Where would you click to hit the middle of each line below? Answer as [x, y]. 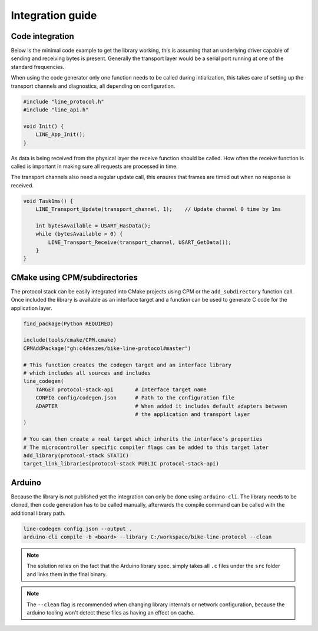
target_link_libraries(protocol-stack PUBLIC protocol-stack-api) [121, 464]
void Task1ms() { [48, 201]
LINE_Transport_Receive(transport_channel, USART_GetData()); [140, 242]
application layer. [32, 308]
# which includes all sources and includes [87, 373]
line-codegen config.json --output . [78, 528]
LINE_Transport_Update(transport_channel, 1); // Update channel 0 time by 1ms [158, 209]
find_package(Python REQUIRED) [69, 323]
